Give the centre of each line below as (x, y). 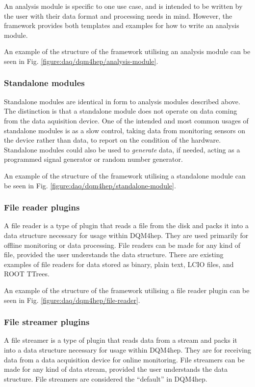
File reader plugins (42, 207)
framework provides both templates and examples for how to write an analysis (122, 25)
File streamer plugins (47, 322)
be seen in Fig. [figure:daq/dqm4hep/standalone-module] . (90, 185)
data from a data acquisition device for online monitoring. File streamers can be (124, 359)
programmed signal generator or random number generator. (93, 159)
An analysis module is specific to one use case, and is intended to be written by (123, 6)
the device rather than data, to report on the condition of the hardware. (113, 140)
